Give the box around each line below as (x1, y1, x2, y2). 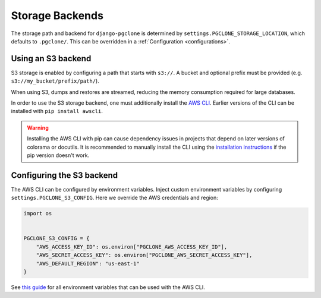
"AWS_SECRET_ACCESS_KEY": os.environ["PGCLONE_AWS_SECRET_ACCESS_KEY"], (36, 252, 253, 259)
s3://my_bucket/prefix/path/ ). (11, 77, 99, 84)
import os (23, 210, 52, 217)
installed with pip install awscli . (11, 108, 103, 115)
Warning (27, 124, 49, 131)
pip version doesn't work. (27, 152, 90, 159)
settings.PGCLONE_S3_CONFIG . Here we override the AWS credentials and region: (11, 194, 218, 202)
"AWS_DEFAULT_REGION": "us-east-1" (36, 260, 140, 267)
